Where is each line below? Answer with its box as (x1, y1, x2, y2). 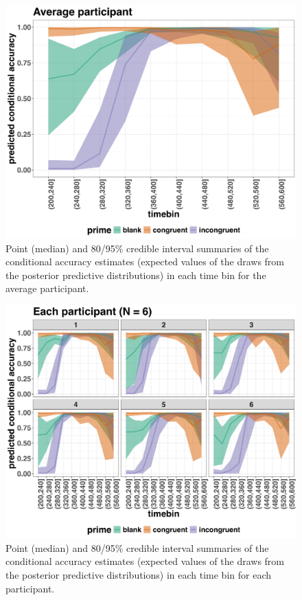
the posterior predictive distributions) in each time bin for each (5, 567, 272, 581)
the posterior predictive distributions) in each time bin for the (5, 267, 266, 282)
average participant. (5, 281, 89, 296)
